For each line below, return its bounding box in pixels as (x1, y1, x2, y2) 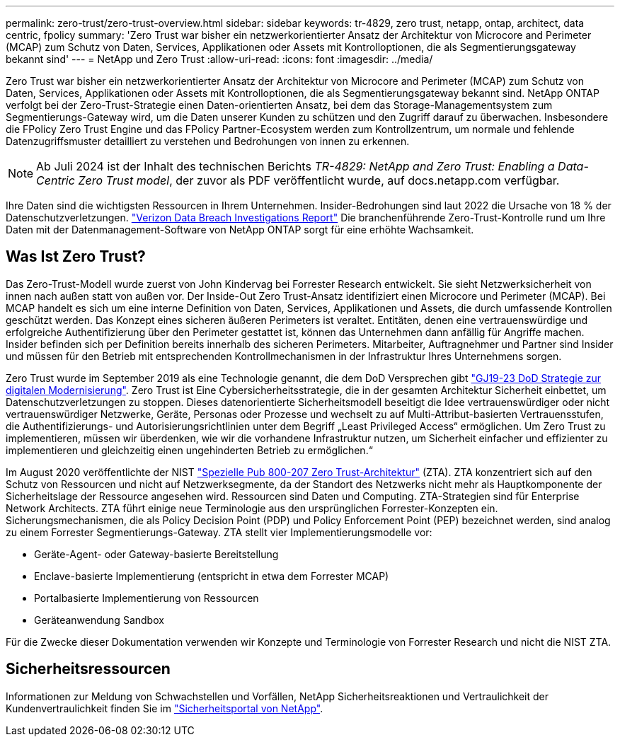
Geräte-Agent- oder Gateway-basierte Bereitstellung (34, 547, 279, 560)
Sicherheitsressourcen (6, 660, 171, 678)
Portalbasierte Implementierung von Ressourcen (34, 591, 259, 604)
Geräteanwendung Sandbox (34, 613, 164, 626)
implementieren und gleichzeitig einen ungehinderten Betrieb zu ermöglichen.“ (6, 444, 373, 456)
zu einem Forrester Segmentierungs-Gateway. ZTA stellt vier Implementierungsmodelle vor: (6, 526, 432, 538)
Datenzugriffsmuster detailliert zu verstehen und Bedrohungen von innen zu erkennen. (6, 135, 410, 147)
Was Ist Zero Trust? (6, 248, 146, 266)
